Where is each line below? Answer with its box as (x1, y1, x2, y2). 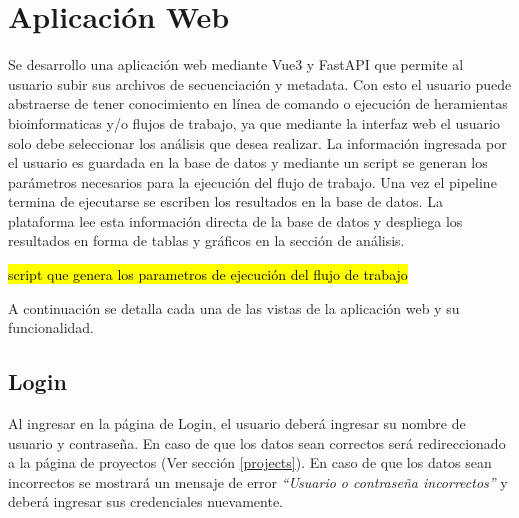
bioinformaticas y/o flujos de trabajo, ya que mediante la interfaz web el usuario (8, 112, 500, 133)
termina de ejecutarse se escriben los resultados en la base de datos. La (8, 191, 443, 212)
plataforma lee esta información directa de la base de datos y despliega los (8, 210, 463, 231)
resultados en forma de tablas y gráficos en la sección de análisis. (8, 230, 405, 251)
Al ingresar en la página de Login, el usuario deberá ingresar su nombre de (8, 413, 466, 434)
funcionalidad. (8, 317, 94, 338)
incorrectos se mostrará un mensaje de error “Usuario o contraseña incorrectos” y (8, 471, 508, 492)
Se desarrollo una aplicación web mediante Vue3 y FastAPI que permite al (8, 54, 464, 75)
